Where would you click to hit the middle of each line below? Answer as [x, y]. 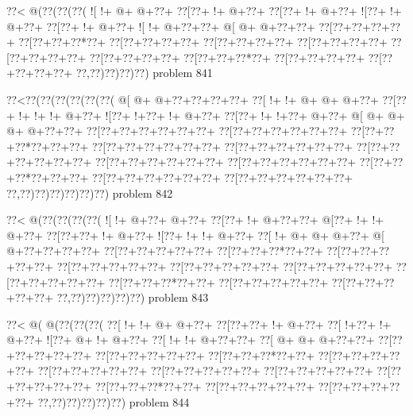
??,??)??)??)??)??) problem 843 [133, 297]
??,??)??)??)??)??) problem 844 [114, 401]
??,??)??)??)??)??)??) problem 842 [90, 193]
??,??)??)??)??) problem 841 [144, 73]
